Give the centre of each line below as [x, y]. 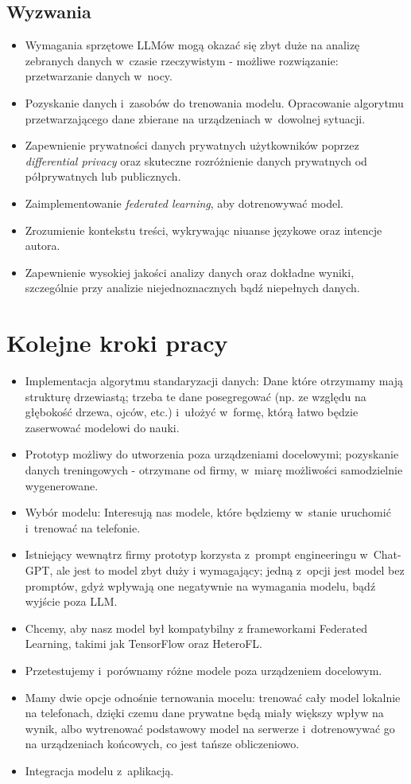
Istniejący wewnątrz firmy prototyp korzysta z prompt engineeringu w [196, 554]
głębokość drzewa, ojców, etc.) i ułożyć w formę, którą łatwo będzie [192, 412]
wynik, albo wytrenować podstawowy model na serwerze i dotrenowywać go [210, 728]
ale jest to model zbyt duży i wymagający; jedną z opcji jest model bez [230, 569]
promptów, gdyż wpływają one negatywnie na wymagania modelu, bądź [200, 585]
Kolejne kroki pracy [117, 343]
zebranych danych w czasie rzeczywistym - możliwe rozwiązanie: [182, 60]
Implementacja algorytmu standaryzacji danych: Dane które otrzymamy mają [214, 381]
